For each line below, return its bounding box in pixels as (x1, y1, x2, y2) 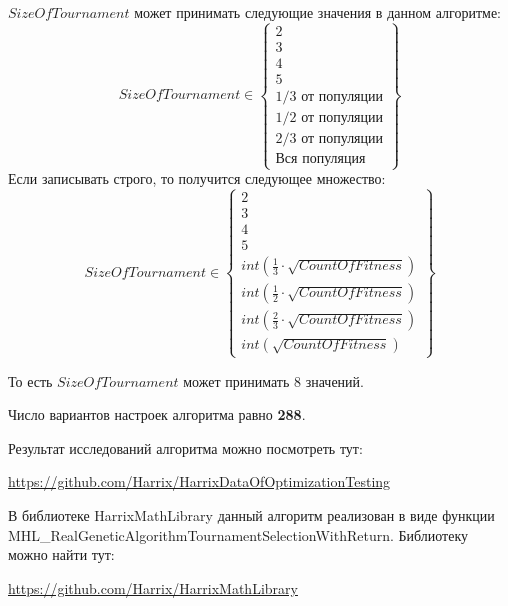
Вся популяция (275, 152, 366, 167)
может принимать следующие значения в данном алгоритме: (134, 2, 502, 22)
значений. (305, 370, 364, 391)
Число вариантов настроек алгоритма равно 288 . (8, 404, 306, 425)
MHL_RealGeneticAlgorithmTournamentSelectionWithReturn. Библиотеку (8, 524, 469, 545)
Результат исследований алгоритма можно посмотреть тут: (8, 437, 363, 458)
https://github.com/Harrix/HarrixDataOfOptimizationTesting (8, 471, 391, 492)
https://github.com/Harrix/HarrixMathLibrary (8, 577, 298, 598)
